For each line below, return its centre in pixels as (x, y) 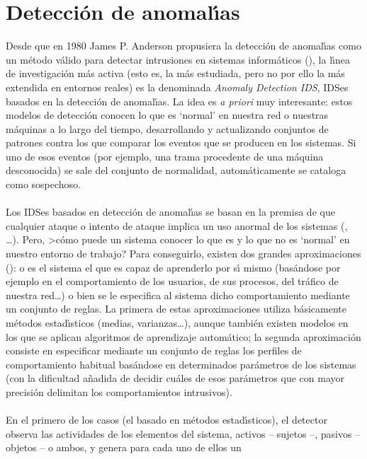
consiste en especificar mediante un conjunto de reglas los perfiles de (154, 350)
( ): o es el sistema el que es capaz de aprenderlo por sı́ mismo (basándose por (173, 267)
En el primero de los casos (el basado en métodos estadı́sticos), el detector (166, 420)
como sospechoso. (43, 184)
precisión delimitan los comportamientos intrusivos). (119, 391)
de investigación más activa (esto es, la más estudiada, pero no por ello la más (175, 73)
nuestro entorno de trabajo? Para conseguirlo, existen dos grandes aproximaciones (183, 254)
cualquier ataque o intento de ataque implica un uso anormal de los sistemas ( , (177, 225)
